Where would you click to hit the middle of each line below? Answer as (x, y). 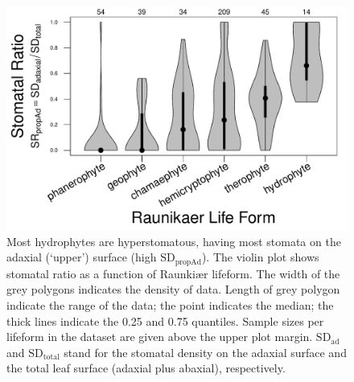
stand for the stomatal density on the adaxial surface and (205, 352)
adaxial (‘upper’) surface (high (82, 257)
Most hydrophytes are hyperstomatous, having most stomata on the (174, 241)
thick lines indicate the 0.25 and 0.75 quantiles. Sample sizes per (165, 320)
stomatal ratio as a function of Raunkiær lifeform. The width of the (173, 273)
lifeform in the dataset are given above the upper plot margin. (160, 337)
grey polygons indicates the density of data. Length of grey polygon (173, 289)
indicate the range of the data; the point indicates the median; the (170, 305)
